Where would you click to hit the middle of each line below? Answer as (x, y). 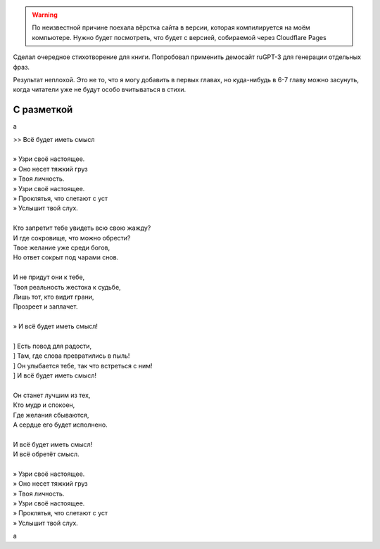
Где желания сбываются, (51, 415)
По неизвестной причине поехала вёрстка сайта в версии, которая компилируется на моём (171, 27)
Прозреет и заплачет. (45, 306)
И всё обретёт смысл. (46, 454)
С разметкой (43, 110)
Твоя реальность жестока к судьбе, (67, 287)
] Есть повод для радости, (52, 346)
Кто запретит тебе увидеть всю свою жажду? (82, 228)
